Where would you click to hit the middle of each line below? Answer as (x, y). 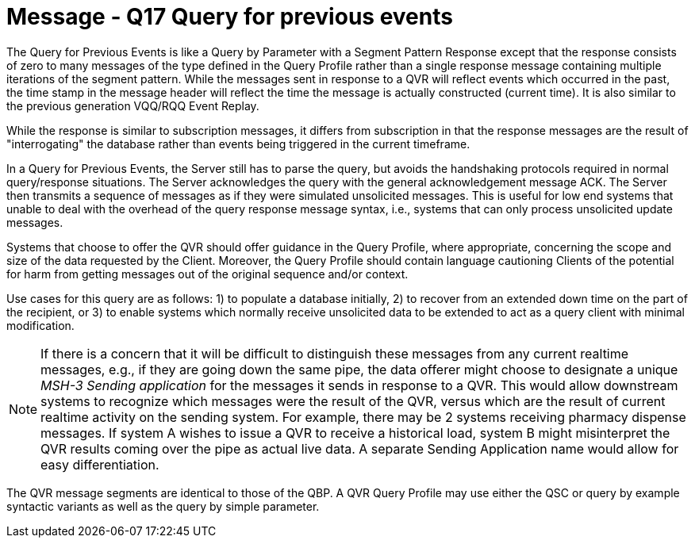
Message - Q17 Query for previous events (230, 17)
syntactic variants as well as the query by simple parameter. (163, 506)
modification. (40, 325)
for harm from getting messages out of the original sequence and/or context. (207, 274)
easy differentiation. (100, 464)
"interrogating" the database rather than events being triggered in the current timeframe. (238, 144)
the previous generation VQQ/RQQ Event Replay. (133, 105)
